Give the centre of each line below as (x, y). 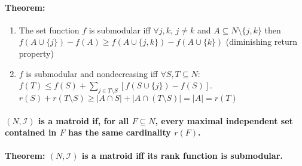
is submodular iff (120, 30)
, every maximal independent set (224, 120)
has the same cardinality (120, 132)
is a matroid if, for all (84, 120)
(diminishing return (262, 41)
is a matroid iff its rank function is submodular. (182, 156)
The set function (49, 30)
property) (36, 53)
